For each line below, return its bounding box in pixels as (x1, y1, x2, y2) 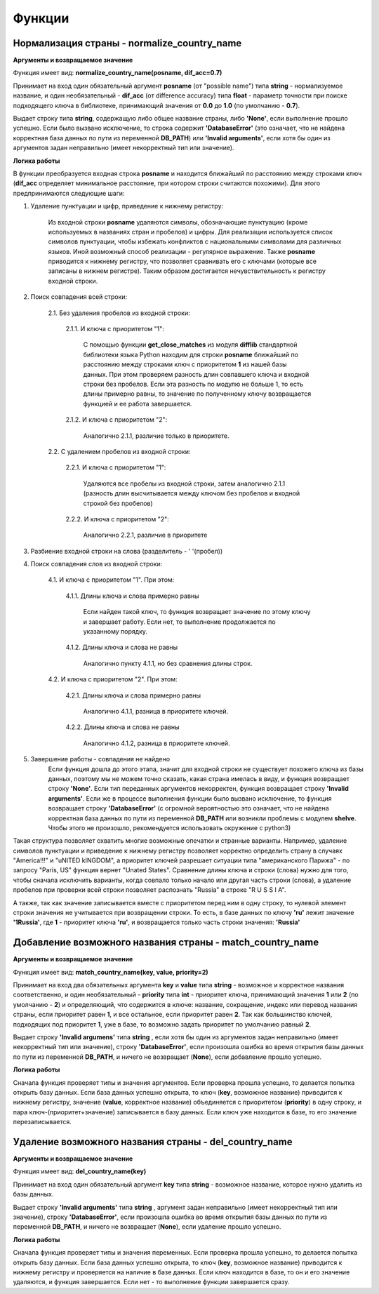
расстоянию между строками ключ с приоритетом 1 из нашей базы (83, 360, 287, 368)
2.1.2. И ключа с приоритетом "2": (65, 415, 168, 424)
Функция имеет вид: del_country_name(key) (13, 1167, 147, 1175)
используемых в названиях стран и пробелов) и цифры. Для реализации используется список (48, 227, 333, 236)
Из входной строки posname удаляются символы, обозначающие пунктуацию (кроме (48, 218, 308, 226)
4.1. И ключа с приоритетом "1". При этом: (48, 575, 175, 584)
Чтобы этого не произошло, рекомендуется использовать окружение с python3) (48, 823, 291, 832)
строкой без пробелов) (83, 499, 154, 507)
